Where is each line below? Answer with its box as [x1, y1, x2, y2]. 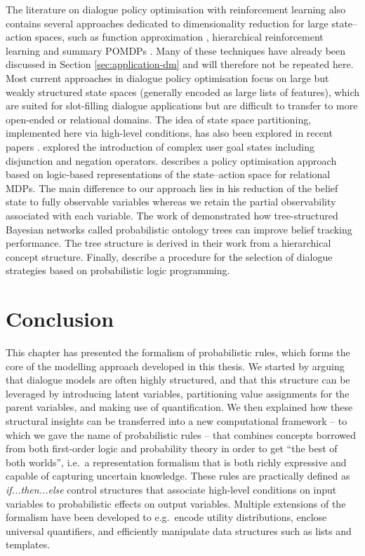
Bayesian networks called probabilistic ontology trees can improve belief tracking [6, 222, 352, 236]
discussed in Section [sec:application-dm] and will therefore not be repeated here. [6, 57, 354, 72]
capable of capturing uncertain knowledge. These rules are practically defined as [6, 468, 350, 483]
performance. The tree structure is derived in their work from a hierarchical [6, 236, 331, 250]
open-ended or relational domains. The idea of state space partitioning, [6, 111, 312, 126]
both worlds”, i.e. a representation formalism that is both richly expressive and [6, 454, 347, 469]
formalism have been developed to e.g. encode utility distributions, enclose [6, 510, 327, 524]
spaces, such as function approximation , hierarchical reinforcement [34, 29, 324, 44]
